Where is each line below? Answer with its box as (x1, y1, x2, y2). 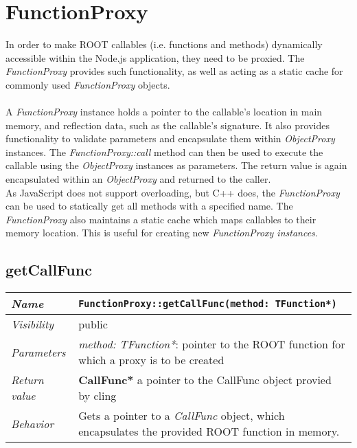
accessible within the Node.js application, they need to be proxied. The (5, 50, 305, 65)
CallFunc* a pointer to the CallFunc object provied (78, 372, 332, 388)
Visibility (11, 316, 54, 333)
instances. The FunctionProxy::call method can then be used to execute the (5, 144, 323, 159)
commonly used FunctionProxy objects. (5, 77, 170, 91)
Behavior (11, 415, 54, 432)
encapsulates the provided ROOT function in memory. (78, 423, 340, 440)
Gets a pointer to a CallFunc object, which (78, 407, 285, 424)
